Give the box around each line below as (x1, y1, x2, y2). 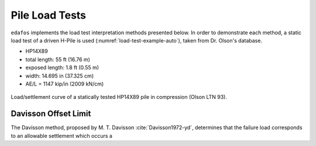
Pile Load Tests (11, 9, 87, 22)
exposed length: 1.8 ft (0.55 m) (25, 64, 99, 71)
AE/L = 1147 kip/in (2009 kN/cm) (25, 80, 104, 87)
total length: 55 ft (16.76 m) (25, 56, 91, 63)
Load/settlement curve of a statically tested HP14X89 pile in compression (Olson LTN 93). (11, 94, 228, 101)
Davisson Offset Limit (11, 109, 91, 119)
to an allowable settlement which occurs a (11, 132, 112, 139)
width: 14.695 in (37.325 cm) (25, 72, 94, 79)
